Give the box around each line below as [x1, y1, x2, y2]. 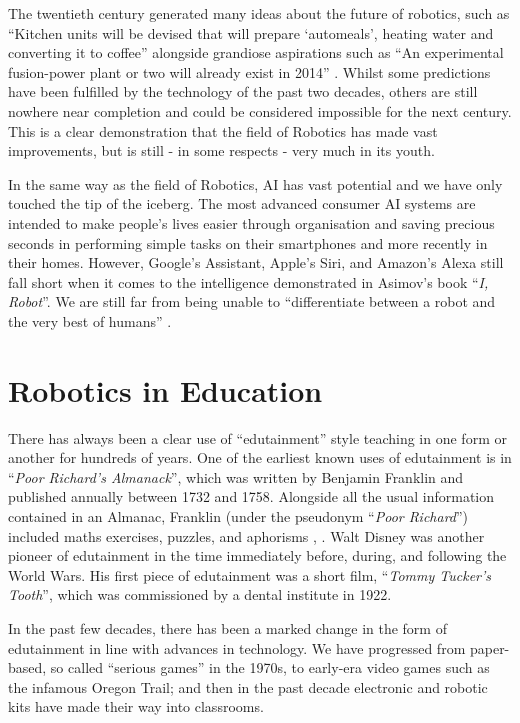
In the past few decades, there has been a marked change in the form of [8, 617, 447, 638]
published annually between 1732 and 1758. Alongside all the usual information [8, 486, 495, 507]
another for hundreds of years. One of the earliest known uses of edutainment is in [8, 447, 512, 468]
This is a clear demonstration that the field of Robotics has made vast [8, 120, 438, 141]
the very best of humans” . [8, 310, 172, 331]
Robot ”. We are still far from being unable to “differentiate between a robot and [8, 291, 496, 312]
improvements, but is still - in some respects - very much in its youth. [8, 140, 435, 161]
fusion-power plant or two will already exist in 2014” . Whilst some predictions [8, 61, 491, 82]
